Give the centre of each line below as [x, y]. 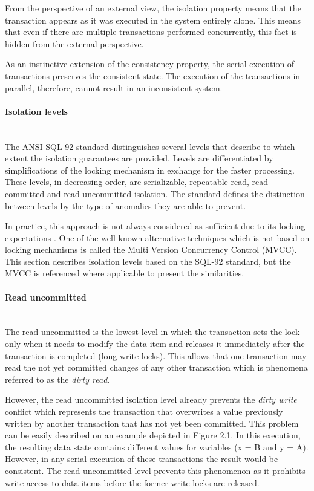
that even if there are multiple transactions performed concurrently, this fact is [151, 32]
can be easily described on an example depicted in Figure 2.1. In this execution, [153, 435]
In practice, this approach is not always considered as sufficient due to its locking [155, 226]
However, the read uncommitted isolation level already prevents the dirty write [151, 399]
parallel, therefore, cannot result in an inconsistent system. [114, 87]
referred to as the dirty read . [57, 379]
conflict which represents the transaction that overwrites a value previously [144, 411]
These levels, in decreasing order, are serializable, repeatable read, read [136, 182]
